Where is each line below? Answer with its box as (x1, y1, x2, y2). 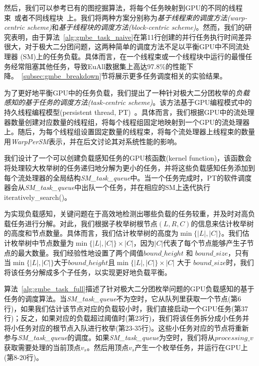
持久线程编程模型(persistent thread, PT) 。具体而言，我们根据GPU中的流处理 (4, 106, 255, 117)
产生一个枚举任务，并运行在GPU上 (134, 342, 248, 352)
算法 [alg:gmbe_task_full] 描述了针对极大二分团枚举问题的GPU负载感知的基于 (4, 283, 255, 294)
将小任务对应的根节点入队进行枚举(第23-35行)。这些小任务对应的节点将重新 (4, 322, 249, 333)
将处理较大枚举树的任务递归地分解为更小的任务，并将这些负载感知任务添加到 (4, 162, 255, 173)
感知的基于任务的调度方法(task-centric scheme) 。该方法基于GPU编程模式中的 (4, 97, 252, 107)
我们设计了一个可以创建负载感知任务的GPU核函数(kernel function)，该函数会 (4, 153, 252, 163)
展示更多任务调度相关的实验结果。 (115, 71, 227, 81)
